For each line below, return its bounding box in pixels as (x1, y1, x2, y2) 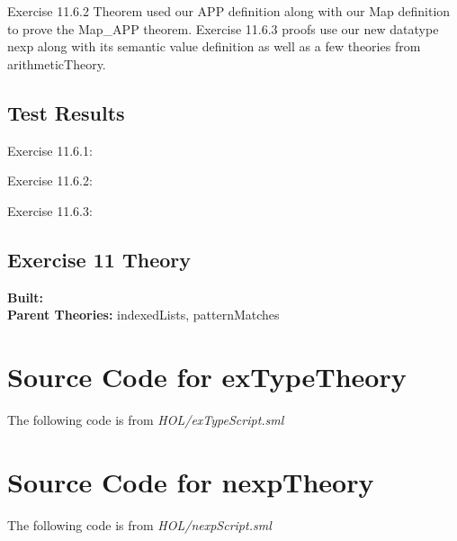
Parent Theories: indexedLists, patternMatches (7, 305, 280, 324)
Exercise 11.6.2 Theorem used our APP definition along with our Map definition (7, 2, 451, 20)
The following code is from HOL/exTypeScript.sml (7, 410, 284, 428)
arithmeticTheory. (7, 54, 106, 73)
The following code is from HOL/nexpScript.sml (7, 515, 272, 534)
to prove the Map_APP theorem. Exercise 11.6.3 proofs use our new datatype (7, 19, 439, 38)
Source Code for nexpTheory (7, 463, 374, 500)
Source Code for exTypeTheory (7, 357, 407, 394)
